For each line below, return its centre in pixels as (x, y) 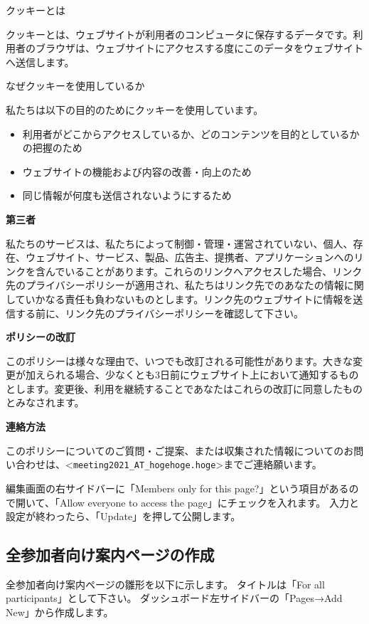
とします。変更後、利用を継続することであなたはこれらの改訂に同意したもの (184, 388)
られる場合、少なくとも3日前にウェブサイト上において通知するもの (202, 375)
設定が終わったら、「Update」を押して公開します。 (123, 516)
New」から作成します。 (60, 612)
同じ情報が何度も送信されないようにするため (127, 195)
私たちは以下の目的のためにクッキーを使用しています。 (135, 109)
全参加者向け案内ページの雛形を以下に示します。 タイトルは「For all (165, 584)
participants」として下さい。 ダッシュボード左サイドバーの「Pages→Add (174, 598)
